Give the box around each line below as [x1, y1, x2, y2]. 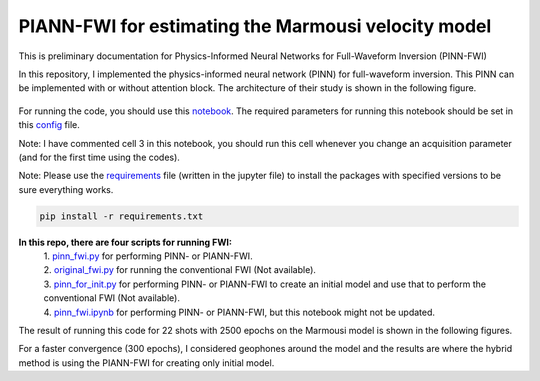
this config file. [18, 119, 80, 131]
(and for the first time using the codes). [18, 151, 180, 163]
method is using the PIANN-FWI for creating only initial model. [18, 356, 275, 369]
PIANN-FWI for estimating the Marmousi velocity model [18, 15, 492, 37]
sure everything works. [18, 183, 114, 195]
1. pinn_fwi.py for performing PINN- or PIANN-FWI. [43, 250, 254, 262]
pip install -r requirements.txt [39, 210, 204, 222]
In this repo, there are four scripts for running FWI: [18, 236, 232, 248]
